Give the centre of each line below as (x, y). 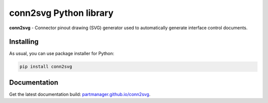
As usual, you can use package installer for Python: (62, 53)
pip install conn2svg (46, 67)
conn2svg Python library (61, 13)
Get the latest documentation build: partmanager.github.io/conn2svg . (80, 94)
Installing (24, 42)
